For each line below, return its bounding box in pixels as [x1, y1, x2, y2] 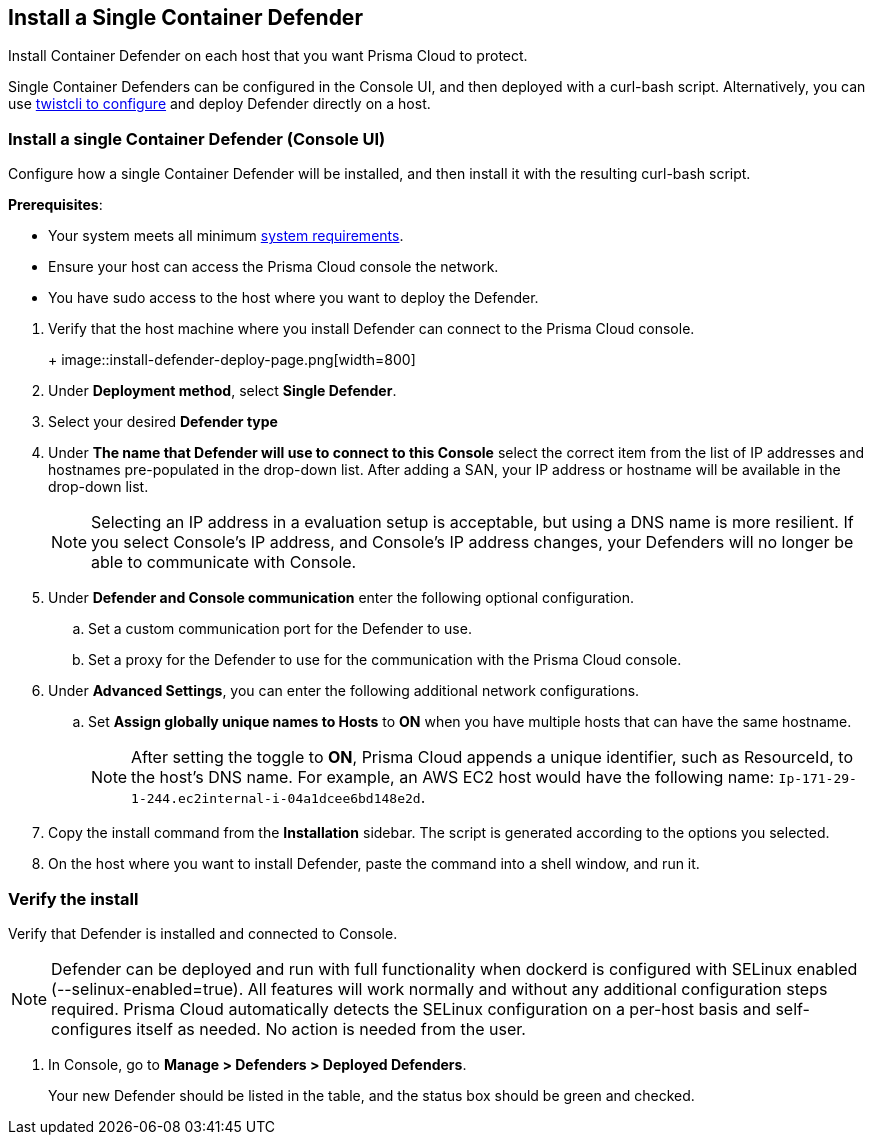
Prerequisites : [8, 196, 103, 214]
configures [51, 1018, 132, 1039]
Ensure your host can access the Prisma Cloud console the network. [48, 258, 499, 276]
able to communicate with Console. [91, 552, 357, 573]
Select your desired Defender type [48, 413, 278, 431]
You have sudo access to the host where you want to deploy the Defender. [48, 289, 539, 307]
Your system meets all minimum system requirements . [48, 227, 404, 245]
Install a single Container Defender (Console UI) [8, 128, 386, 149]
